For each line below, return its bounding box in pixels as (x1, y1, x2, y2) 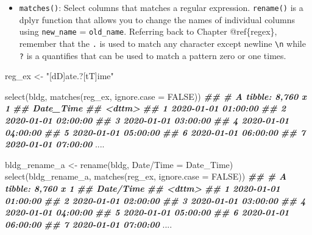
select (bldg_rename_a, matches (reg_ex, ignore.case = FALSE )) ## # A (5, 170, 287, 183)
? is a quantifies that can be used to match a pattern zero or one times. (19, 49, 286, 61)
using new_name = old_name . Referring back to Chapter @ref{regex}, (19, 25, 277, 38)
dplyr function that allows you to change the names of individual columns (19, 13, 295, 26)
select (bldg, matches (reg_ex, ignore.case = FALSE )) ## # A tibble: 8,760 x (5, 89, 307, 102)
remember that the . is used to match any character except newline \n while (19, 37, 306, 49)
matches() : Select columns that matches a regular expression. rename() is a (19, 1, 303, 13)
